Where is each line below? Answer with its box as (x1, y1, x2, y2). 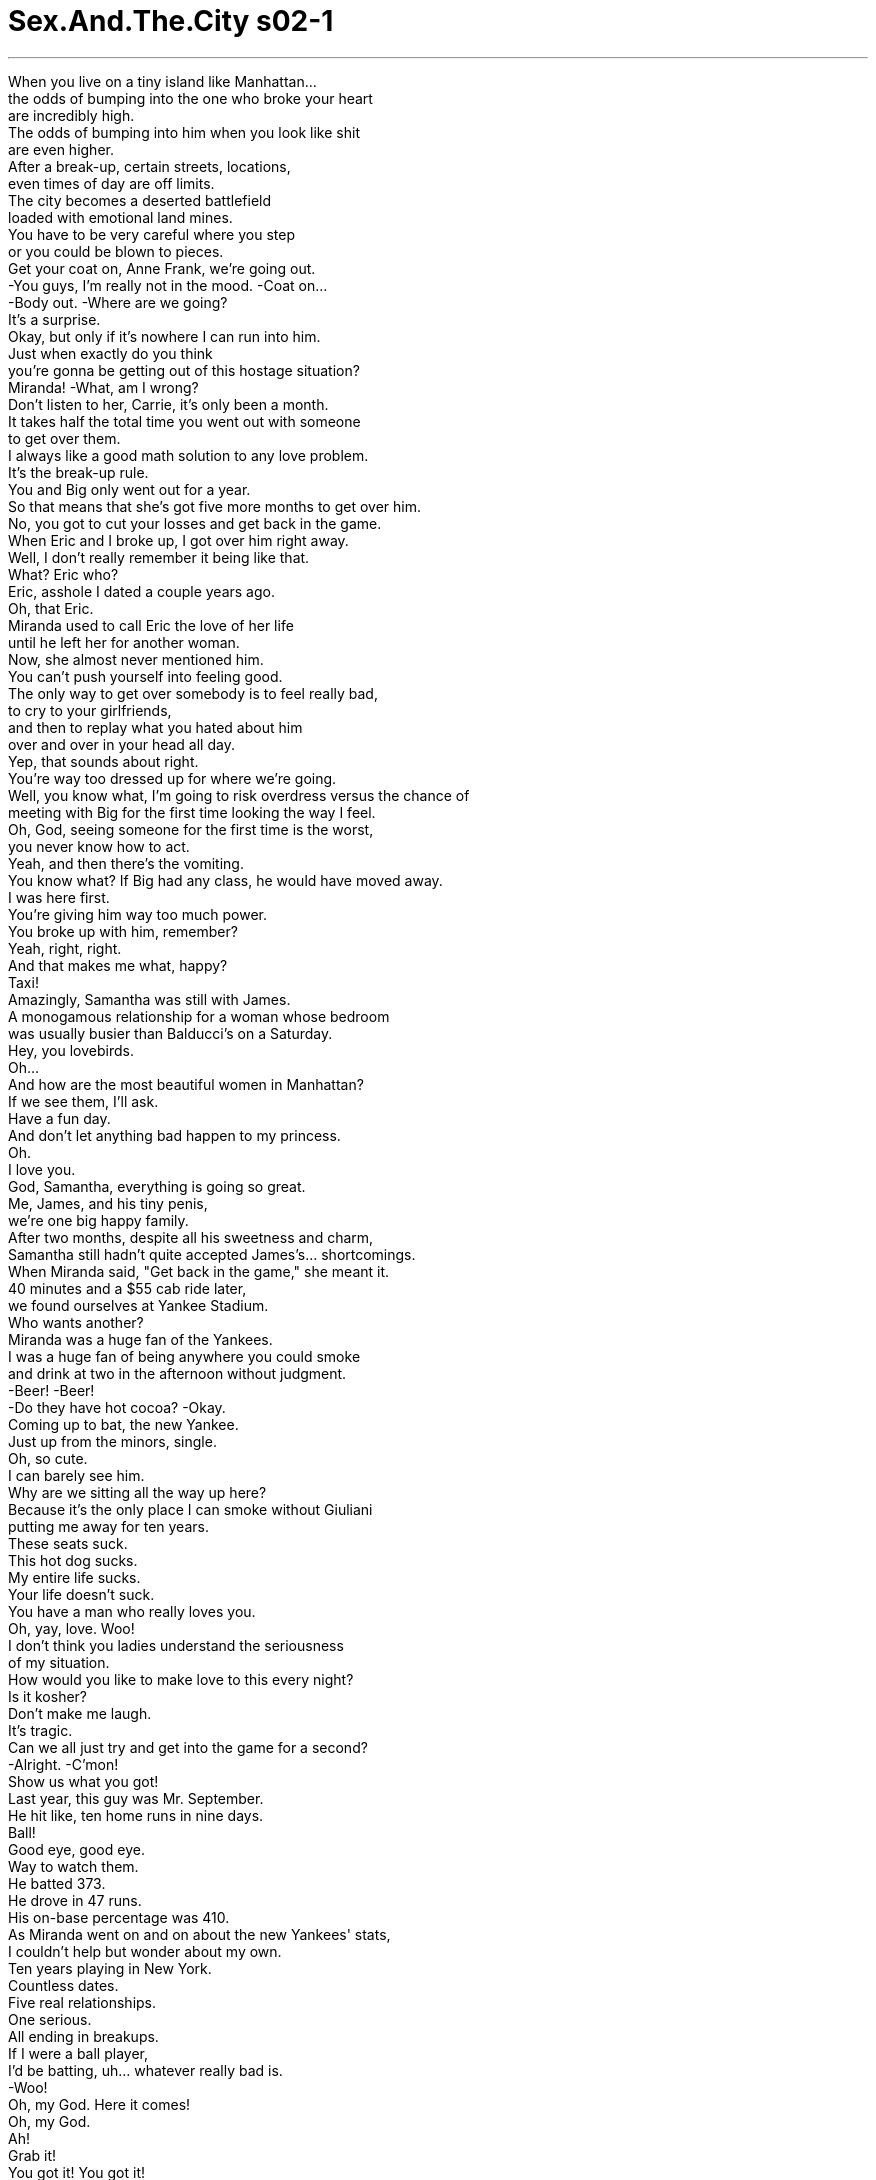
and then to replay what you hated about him (8, 718, 303, 736)
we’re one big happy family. (8, 1211, 189, 1229)
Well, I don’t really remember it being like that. (8, 548, 310, 566)
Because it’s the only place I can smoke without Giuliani (8, 1500, 373, 1518)
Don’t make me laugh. (8, 1704, 152, 1722)
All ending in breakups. (8, 2027, 159, 2045)
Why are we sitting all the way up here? (8, 1483, 267, 1501)
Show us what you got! (8, 1772, 159, 1790)
